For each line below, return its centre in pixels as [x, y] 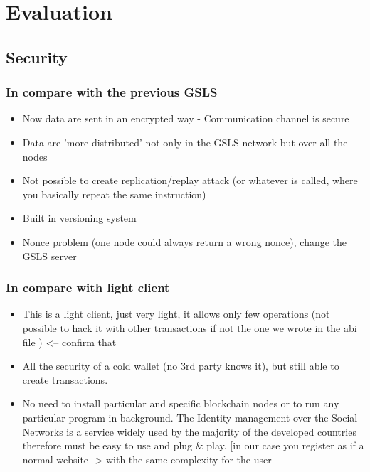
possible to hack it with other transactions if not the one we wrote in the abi [190, 327]
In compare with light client [88, 288]
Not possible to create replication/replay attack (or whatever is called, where [190, 180]
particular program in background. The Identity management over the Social [190, 417]
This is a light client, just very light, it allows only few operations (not [176, 314]
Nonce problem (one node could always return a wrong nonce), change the [185, 241]
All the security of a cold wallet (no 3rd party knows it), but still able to [181, 366]
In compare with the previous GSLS [112, 92]
